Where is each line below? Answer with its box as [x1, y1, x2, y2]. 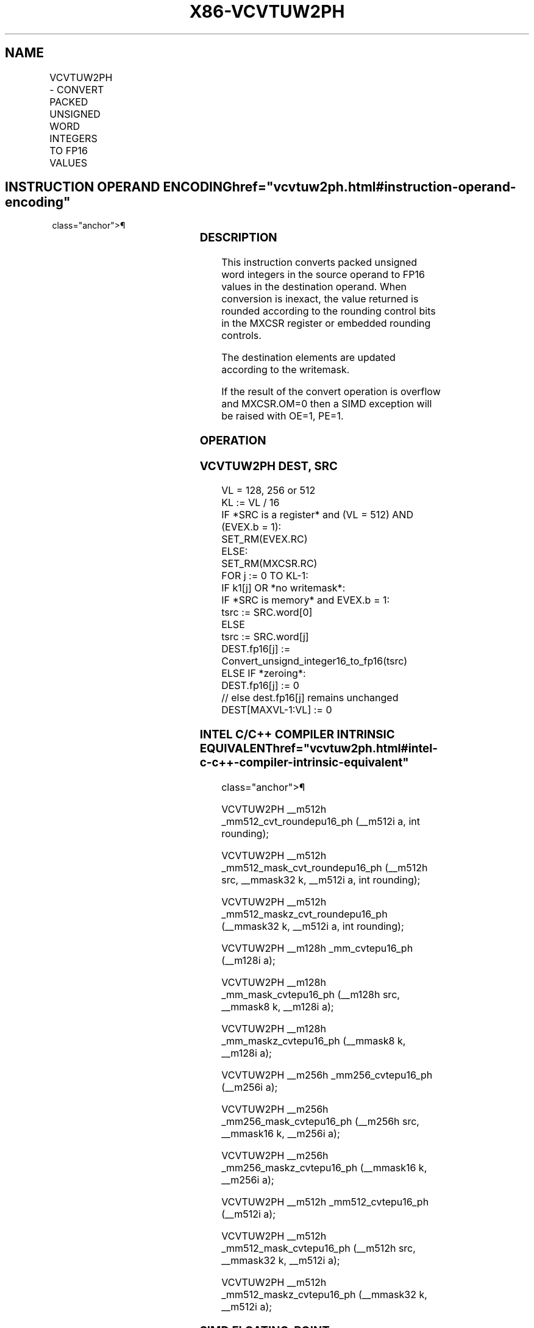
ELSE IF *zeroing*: [221, 667, 306, 680]
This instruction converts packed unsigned [221, 256, 418, 269]
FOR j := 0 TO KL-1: [221, 569, 308, 582]
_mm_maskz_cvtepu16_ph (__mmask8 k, [221, 1034, 406, 1047]
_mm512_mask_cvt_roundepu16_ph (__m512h [221, 861, 428, 874]
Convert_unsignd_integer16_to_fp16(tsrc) [221, 655, 408, 668]
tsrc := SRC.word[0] [221, 606, 313, 619]
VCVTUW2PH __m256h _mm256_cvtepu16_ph [221, 1068, 433, 1081]
